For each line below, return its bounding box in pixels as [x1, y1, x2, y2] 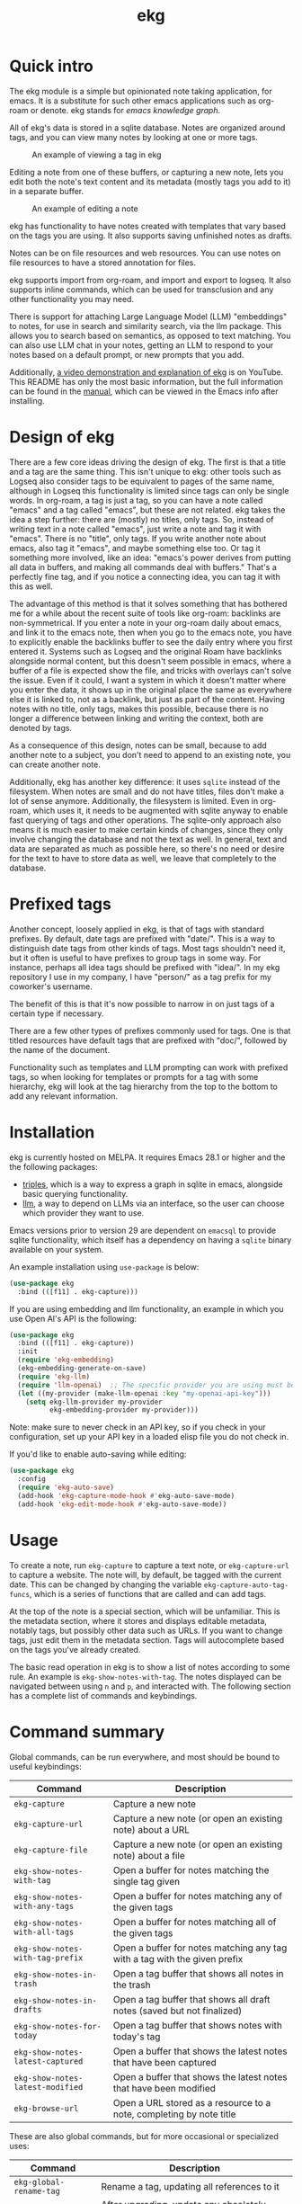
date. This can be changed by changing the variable [9, 1579, 202, 1590]
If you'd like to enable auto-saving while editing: [9, 1449, 187, 1459]
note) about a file [112, 1849, 186, 1861]
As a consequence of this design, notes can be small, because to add [9, 739, 267, 751]
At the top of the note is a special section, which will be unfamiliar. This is [9, 1606, 280, 1617]
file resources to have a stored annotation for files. [9, 257, 196, 268]
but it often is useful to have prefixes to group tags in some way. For [9, 952, 262, 963]
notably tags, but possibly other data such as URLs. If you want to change [9, 1625, 283, 1636]
